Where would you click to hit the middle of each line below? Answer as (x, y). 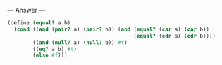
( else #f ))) (50, 55)
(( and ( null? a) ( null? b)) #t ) (80, 42)
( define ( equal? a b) (39, 23)
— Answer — (26, 10)
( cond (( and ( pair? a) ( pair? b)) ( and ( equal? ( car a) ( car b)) (112, 29)
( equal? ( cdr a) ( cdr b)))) (175, 36)
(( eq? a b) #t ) (55, 49)
